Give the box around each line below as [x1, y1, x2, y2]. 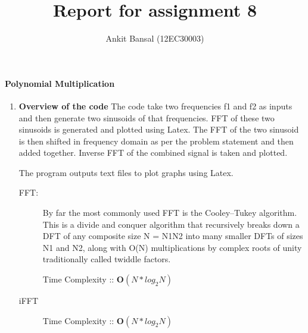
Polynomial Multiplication [5, 77, 115, 89]
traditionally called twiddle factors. [42, 253, 171, 265]
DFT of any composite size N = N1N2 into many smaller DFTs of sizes [42, 230, 303, 242]
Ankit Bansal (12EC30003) [105, 32, 204, 45]
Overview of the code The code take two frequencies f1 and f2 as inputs [18, 99, 293, 112]
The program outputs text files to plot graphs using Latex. [18, 166, 234, 178]
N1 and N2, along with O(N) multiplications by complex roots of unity [42, 241, 302, 253]
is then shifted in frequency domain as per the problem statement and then [18, 134, 294, 147]
